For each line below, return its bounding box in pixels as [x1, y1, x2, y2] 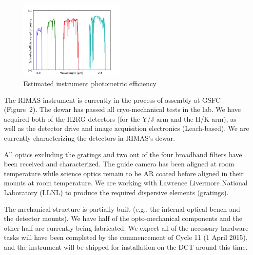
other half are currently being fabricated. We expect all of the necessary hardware [4, 222, 249, 233]
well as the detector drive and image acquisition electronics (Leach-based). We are [4, 123, 249, 133]
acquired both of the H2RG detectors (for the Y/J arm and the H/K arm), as [4, 113, 236, 124]
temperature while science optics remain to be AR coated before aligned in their [4, 168, 244, 178]
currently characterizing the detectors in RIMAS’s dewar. [4, 133, 175, 143]
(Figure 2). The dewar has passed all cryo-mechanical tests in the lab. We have [4, 104, 241, 114]
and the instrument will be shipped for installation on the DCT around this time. [4, 241, 248, 252]
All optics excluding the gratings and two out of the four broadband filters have [4, 149, 242, 159]
